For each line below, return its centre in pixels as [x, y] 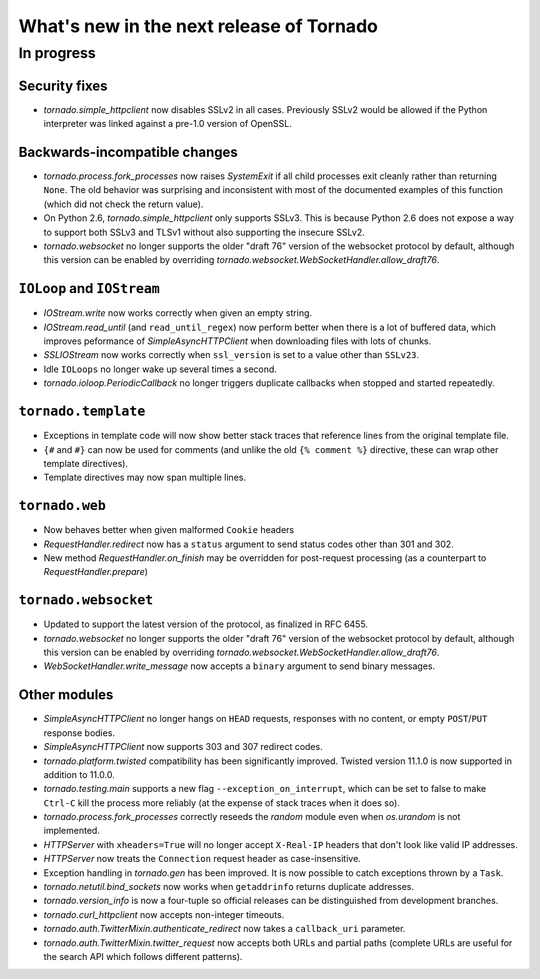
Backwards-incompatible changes [128, 151]
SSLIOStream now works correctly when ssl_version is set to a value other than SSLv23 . [231, 355]
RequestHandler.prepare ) [96, 572]
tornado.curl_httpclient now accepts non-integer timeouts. [164, 914]
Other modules [66, 695]
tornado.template [82, 411]
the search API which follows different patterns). [143, 956]
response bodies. [79, 732]
